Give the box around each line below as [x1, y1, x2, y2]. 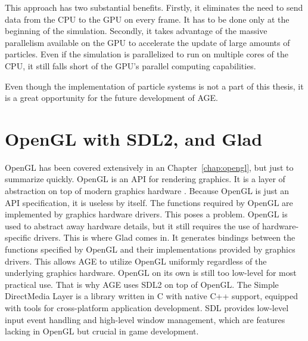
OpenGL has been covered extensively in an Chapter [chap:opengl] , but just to [5, 161, 294, 173]
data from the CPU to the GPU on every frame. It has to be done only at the [5, 13, 290, 25]
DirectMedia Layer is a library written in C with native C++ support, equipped [5, 290, 298, 302]
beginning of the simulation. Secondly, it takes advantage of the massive [5, 24, 267, 37]
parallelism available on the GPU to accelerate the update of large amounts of [5, 36, 290, 48]
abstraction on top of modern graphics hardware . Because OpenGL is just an [5, 185, 290, 197]
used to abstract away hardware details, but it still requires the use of [5, 219, 260, 232]
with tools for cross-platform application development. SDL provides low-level [5, 302, 289, 314]
